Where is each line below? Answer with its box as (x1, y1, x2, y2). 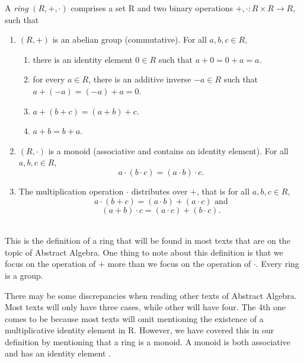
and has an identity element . (5, 347, 111, 359)
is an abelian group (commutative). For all (52, 33, 207, 46)
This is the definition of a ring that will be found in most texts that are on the (5, 234, 290, 247)
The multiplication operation (18, 184, 124, 197)
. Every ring (255, 257, 299, 270)
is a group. (5, 269, 43, 281)
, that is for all (196, 184, 250, 197)
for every (33, 73, 65, 85)
